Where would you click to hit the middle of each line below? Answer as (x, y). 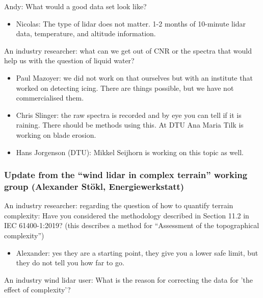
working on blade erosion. (56, 134)
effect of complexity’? (37, 290)
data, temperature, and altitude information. (86, 33)
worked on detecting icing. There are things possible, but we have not (125, 88)
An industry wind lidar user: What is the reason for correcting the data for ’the (128, 279)
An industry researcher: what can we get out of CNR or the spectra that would (128, 50)
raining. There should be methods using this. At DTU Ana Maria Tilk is (130, 125)
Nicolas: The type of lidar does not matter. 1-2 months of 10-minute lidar (131, 23)
